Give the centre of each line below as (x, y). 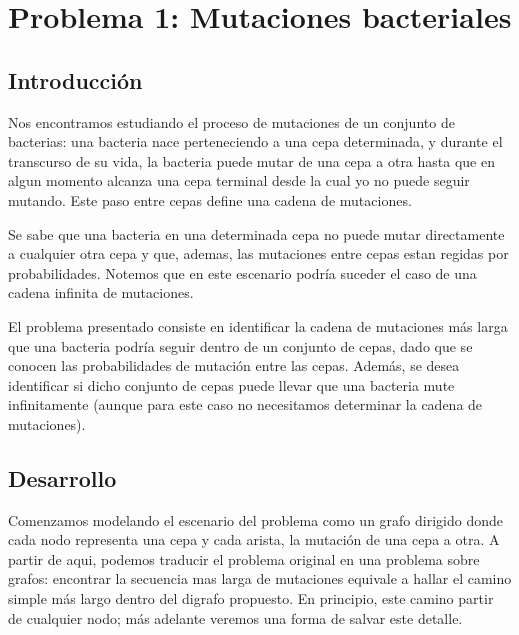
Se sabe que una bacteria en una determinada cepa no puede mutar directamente (256, 233)
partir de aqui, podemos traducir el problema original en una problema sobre (244, 558)
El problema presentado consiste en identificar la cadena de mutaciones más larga (258, 325)
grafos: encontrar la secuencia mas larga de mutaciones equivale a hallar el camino (260, 578)
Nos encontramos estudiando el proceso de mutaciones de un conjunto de (231, 121)
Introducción (75, 79)
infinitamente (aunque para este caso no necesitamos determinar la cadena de (245, 404)
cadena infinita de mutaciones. (101, 292)
